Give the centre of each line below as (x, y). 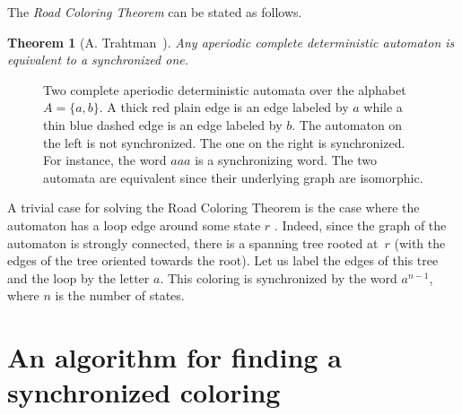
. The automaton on (347, 124)
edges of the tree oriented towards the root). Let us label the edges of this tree (223, 260)
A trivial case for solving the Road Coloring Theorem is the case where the (214, 207)
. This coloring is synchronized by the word (279, 277)
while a (383, 107)
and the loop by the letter (78, 277)
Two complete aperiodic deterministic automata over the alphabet (225, 89)
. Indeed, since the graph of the (360, 225)
